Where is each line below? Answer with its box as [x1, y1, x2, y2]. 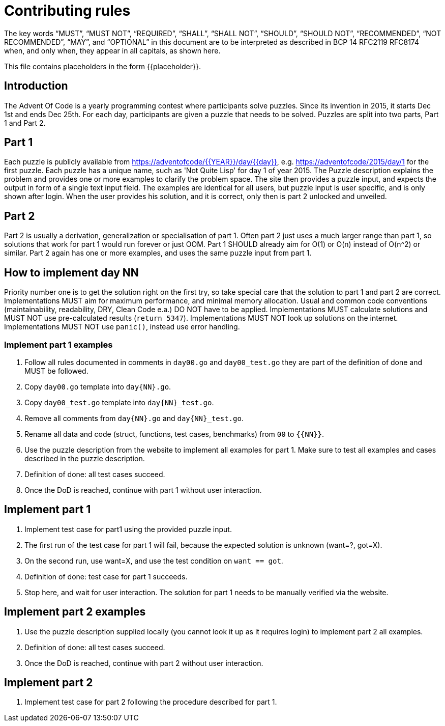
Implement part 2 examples [4, 605, 146, 619]
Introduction [4, 79, 68, 93]
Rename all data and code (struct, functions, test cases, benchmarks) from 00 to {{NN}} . [24, 429, 324, 438]
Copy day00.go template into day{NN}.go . [24, 382, 171, 391]
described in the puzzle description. [24, 454, 145, 463]
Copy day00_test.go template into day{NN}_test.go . [24, 398, 214, 407]
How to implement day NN [4, 266, 139, 279]
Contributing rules [4, 2, 131, 19]
